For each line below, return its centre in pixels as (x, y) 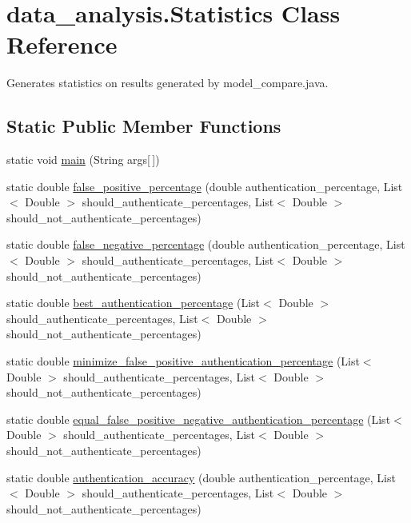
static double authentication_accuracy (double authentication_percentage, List (201, 477)
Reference (62, 44)
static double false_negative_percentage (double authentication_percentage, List (206, 244)
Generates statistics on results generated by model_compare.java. (168, 83)
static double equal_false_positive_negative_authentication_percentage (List (199, 419)
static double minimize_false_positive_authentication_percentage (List (183, 361)
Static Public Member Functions (144, 126)
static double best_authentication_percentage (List (134, 303)
